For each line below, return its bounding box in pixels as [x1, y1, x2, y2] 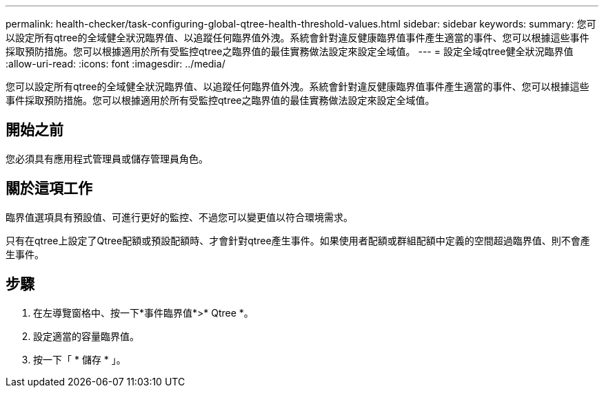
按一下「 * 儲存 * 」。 [33, 353, 126, 365]
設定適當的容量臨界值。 [33, 330, 139, 342]
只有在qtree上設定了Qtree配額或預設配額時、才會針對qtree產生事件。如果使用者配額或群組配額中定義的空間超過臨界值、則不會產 [6, 234, 590, 246]
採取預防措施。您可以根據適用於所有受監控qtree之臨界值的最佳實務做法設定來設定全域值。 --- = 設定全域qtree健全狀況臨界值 [6, 45, 574, 57]
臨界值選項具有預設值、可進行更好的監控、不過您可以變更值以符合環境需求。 [6, 211, 353, 223]
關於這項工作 [6, 180, 92, 198]
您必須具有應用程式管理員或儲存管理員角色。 [6, 152, 208, 164]
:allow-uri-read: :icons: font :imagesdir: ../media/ [6, 58, 225, 70]
